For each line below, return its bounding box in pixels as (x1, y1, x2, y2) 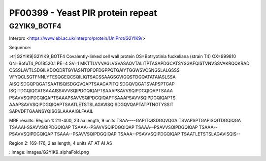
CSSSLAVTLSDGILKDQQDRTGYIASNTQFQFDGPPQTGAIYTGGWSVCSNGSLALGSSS (9, 67, 180, 73)
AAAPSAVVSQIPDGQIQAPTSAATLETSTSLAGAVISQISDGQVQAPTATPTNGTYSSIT (9, 101, 174, 107)
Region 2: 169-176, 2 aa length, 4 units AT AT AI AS (9, 140, 113, 146)
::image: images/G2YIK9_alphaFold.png (9, 149, 89, 155)
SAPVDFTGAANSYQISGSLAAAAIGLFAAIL (9, 108, 94, 114)
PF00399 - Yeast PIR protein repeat (9, 7, 157, 18)
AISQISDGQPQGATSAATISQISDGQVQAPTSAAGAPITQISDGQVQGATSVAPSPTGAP (9, 81, 175, 87)
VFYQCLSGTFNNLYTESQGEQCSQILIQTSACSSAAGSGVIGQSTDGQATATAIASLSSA (9, 74, 176, 80)
